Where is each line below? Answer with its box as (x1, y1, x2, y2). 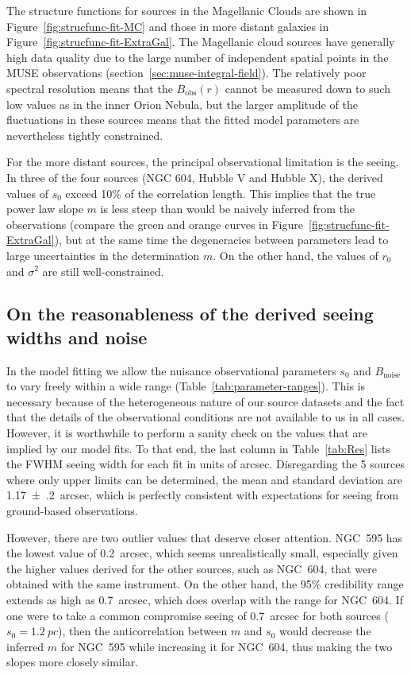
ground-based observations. (6, 502, 138, 519)
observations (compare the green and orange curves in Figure (6, 215, 303, 232)
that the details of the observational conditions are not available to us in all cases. (6, 409, 405, 425)
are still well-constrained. (42, 262, 164, 279)
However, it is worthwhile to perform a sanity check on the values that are (6, 425, 367, 441)
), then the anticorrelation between (58, 623, 228, 639)
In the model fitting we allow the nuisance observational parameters (6, 362, 336, 378)
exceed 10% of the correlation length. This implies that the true (65, 184, 376, 201)
